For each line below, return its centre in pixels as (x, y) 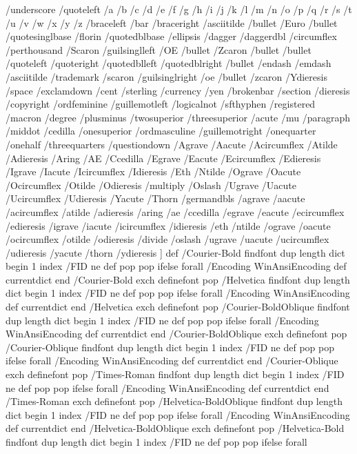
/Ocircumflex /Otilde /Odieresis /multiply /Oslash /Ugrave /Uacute (151, 185)
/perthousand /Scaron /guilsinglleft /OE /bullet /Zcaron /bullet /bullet (159, 49)
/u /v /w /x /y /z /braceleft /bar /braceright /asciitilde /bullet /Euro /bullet (172, 22)
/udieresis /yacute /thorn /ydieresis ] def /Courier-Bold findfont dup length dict (175, 252)
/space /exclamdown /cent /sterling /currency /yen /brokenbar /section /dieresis (178, 90)
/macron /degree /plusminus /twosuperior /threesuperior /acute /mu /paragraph (178, 117)
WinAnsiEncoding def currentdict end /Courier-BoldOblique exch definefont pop (176, 334)
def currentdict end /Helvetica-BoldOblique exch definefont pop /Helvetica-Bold (175, 428)
